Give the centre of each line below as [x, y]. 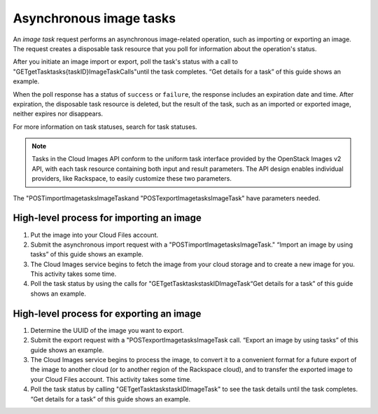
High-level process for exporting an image [107, 313]
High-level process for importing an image [107, 218]
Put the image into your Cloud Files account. [94, 235]
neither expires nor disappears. [58, 114]
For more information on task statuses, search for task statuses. [105, 127]
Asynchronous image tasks [94, 18]
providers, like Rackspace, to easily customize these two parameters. [132, 179]
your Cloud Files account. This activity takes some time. [111, 379]
